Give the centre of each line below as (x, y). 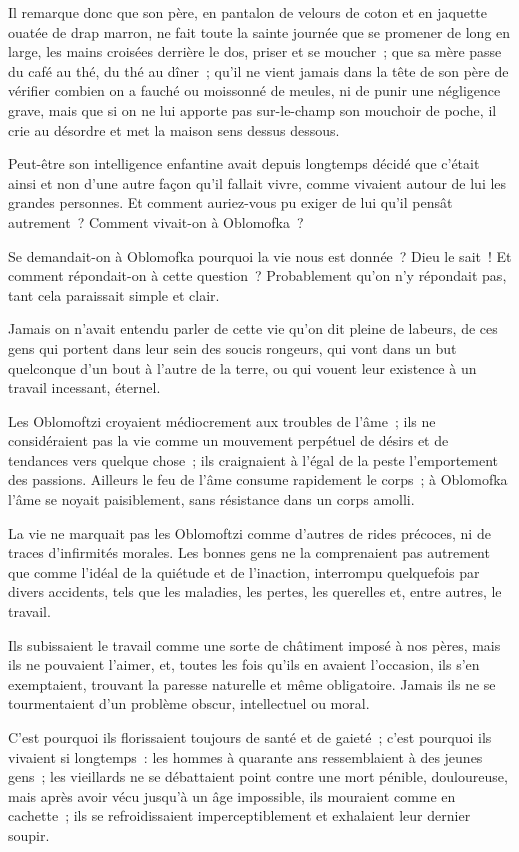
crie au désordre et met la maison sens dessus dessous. (174, 129)
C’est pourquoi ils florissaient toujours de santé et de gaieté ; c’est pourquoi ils (250, 737)
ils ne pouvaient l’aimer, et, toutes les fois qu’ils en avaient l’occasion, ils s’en (244, 664)
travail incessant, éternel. (84, 387)
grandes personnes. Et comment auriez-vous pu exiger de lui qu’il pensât (230, 202)
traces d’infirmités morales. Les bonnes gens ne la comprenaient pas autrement (249, 552)
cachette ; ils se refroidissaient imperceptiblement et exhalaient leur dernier (239, 815)
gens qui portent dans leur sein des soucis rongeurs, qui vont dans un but (232, 347)
